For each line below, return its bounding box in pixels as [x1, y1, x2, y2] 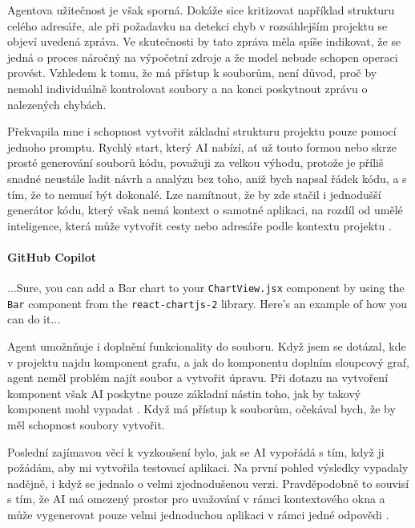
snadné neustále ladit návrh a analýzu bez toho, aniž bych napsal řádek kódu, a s [7, 169, 407, 186]
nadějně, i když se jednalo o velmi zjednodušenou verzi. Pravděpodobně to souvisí [7, 474, 409, 491]
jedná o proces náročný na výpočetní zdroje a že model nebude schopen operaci [7, 48, 398, 65]
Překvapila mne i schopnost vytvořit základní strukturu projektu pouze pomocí [7, 123, 397, 140]
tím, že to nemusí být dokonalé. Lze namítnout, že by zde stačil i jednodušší [7, 185, 381, 202]
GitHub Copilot [7, 248, 97, 265]
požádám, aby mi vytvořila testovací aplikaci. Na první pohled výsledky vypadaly [7, 459, 409, 476]
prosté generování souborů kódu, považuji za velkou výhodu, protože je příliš [7, 154, 384, 171]
